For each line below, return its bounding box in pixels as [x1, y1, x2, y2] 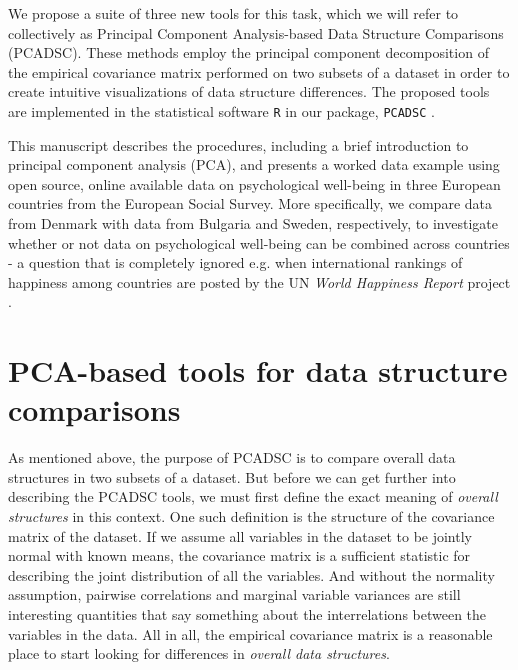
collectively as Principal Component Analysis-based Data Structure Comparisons [8, 22, 504, 43]
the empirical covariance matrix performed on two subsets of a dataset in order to [8, 61, 510, 82]
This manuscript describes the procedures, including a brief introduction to [8, 134, 469, 155]
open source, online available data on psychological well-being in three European [8, 173, 501, 194]
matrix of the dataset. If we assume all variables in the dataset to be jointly [8, 525, 472, 546]
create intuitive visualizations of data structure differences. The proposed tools [8, 81, 490, 102]
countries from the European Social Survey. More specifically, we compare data [8, 193, 492, 214]
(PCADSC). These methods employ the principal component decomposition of [8, 42, 489, 63]
